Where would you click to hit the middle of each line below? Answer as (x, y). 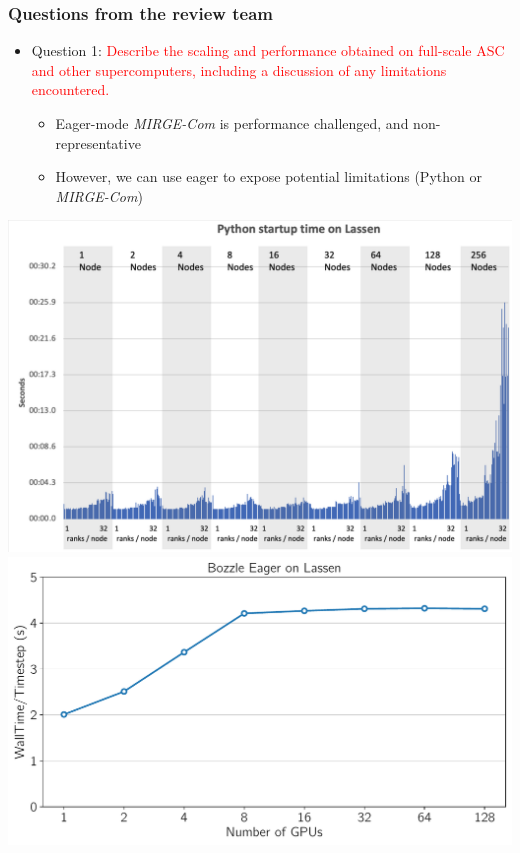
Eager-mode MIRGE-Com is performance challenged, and (232, 123)
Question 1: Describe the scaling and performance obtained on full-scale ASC (268, 50)
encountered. (70, 89)
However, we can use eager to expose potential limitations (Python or (268, 176)
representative (98, 142)
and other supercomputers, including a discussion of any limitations (239, 69)
